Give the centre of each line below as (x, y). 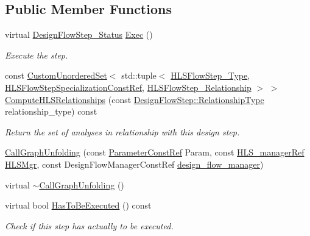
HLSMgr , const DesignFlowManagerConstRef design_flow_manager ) (134, 164)
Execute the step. (37, 55)
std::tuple (139, 75)
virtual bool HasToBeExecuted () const (78, 205)
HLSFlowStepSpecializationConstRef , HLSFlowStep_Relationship (128, 87)
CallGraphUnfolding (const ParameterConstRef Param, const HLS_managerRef (155, 152)
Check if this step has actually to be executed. (89, 225)
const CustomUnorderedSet (56, 75)
